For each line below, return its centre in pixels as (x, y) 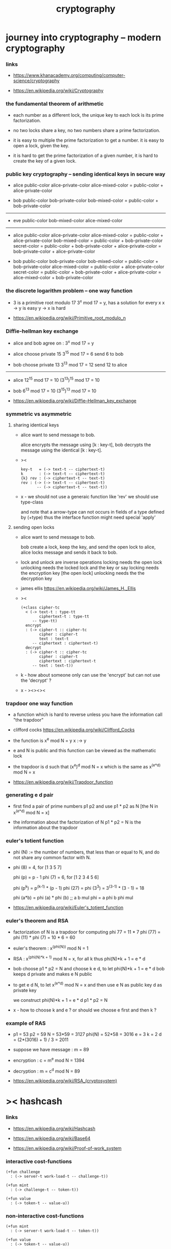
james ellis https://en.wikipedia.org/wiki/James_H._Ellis (78, 588)
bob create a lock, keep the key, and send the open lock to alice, (88, 547)
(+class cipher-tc (40, 607)
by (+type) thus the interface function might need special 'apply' (88, 517)
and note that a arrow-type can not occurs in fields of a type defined (92, 512)
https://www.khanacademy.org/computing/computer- (69, 75)
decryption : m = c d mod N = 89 (46, 1071)
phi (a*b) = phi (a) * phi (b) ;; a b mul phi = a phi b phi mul (73, 898)
